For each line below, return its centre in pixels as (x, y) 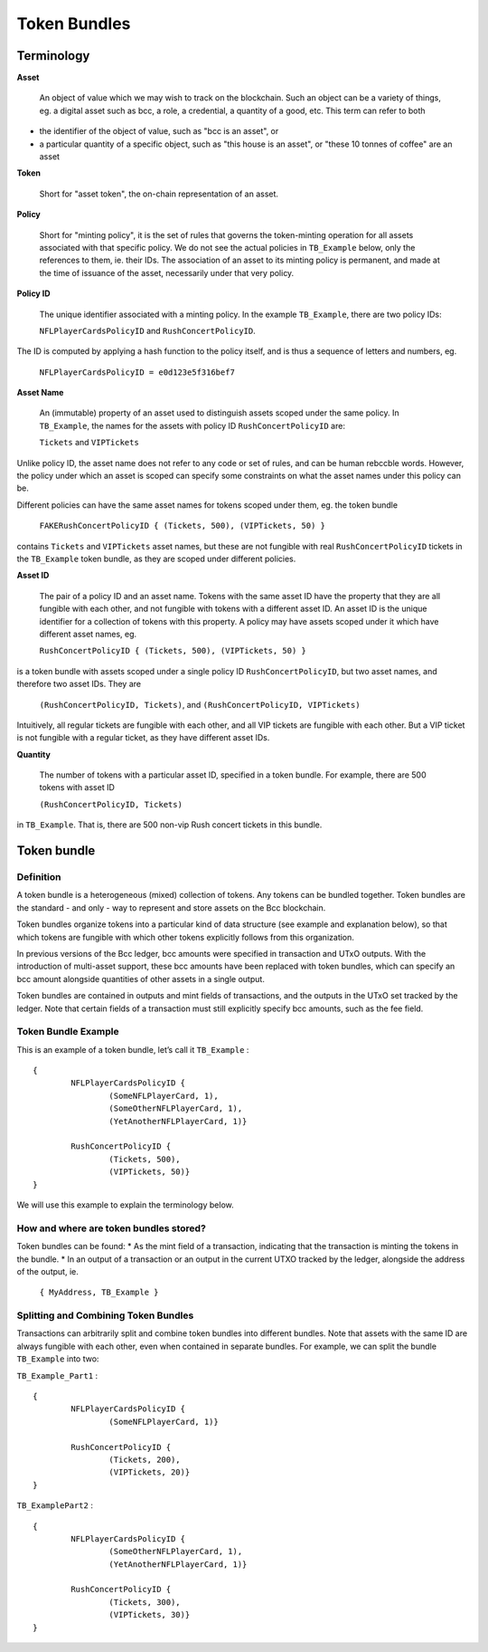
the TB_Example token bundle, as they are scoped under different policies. (156, 559)
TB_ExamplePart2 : (55, 1505)
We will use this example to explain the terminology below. (125, 1205)
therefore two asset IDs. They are (79, 684)
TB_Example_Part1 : (57, 1375)
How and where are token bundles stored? (112, 1228)
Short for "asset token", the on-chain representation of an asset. (159, 194)
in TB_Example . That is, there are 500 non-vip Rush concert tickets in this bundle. (169, 825)
